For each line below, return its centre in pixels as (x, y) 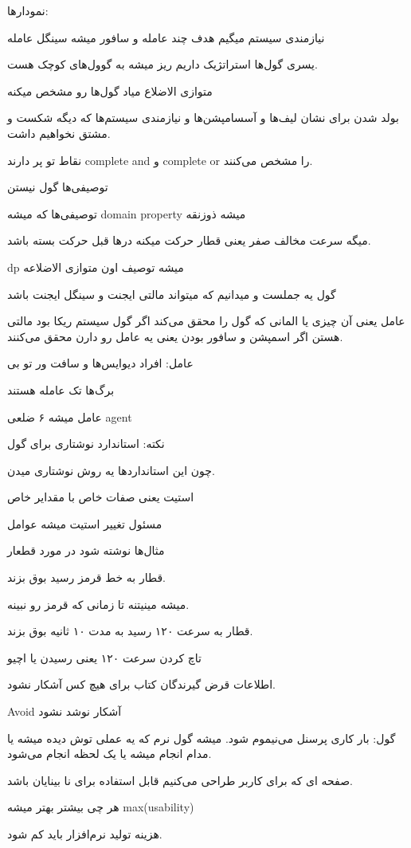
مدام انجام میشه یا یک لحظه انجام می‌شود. (110, 754)
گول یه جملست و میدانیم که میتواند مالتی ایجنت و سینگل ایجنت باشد (172, 294)
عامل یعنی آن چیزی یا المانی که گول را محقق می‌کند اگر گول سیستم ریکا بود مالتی (206, 321)
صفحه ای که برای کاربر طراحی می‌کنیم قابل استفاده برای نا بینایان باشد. (180, 780)
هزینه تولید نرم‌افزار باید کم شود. (85, 834)
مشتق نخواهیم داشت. (59, 133)
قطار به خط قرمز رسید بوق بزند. (86, 577)
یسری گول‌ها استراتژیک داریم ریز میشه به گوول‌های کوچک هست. (162, 64)
